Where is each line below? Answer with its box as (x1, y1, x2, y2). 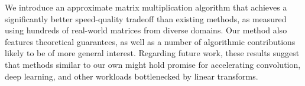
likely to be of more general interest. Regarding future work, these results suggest (5, 47, 300, 59)
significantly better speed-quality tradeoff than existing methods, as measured (5, 12, 287, 25)
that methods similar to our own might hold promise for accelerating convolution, (5, 58, 301, 70)
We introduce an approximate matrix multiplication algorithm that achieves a (5, 1, 287, 13)
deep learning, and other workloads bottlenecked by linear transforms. (5, 70, 258, 82)
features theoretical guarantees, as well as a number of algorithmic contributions (5, 35, 296, 47)
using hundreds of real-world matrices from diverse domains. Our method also (5, 24, 287, 36)
